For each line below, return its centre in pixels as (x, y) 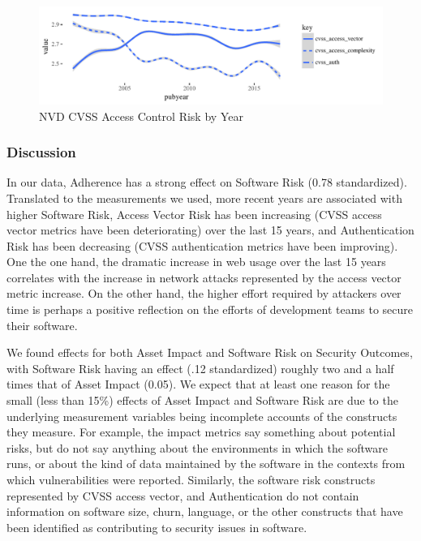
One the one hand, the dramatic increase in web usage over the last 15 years (196, 262)
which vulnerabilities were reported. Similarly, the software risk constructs (191, 479)
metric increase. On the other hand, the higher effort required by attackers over (204, 293)
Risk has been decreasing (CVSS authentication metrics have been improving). (202, 245)
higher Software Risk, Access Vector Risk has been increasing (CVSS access (194, 214)
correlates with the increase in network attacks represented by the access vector (204, 277)
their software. (42, 325)
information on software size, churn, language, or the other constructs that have (205, 511)
